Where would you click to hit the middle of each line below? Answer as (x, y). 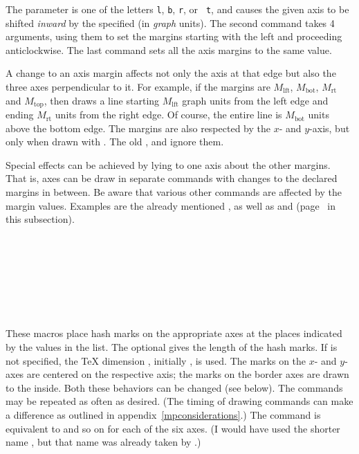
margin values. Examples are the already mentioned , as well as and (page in (171, 205)
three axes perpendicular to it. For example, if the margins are (138, 87)
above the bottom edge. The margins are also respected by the (138, 128)
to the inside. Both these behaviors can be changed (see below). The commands (174, 387)
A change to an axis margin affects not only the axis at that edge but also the (171, 73)
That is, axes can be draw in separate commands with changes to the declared (172, 178)
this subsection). (40, 219)
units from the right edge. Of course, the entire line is (168, 115)
